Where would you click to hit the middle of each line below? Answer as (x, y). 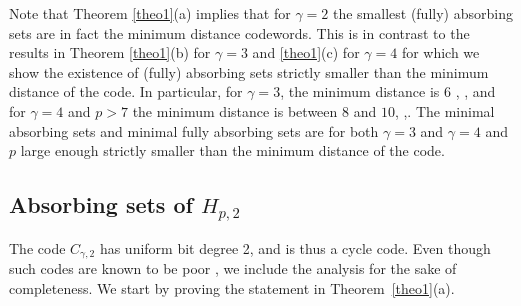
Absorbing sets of (101, 204)
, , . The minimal (444, 110)
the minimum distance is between (235, 110)
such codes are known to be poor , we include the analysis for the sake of (233, 268)
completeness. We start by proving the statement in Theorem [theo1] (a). (232, 287)
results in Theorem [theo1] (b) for (110, 52)
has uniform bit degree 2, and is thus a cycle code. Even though (295, 247)
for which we (440, 52)
